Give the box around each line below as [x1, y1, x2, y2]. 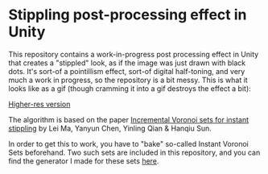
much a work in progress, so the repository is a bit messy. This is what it [8, 75, 248, 85]
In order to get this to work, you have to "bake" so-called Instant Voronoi [8, 139, 249, 148]
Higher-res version [8, 99, 71, 109]
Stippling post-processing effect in [8, 6, 247, 24]
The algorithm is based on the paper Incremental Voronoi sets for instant [8, 114, 249, 124]
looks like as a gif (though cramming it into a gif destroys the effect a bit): [8, 83, 251, 93]
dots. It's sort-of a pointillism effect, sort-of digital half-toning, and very [8, 66, 245, 76]
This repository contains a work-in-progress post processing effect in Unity [8, 49, 259, 59]
